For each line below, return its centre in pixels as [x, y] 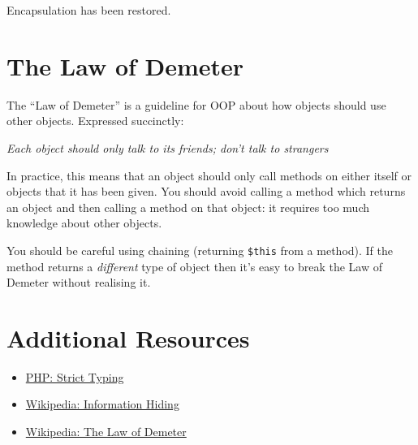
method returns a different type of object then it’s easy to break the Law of [194, 266]
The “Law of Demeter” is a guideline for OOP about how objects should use [196, 104]
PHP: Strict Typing [75, 376]
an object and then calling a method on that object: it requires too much [188, 207]
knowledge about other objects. [84, 223]
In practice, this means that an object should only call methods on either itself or [209, 175]
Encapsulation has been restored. [89, 10]
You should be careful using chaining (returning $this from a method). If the [200, 250]
